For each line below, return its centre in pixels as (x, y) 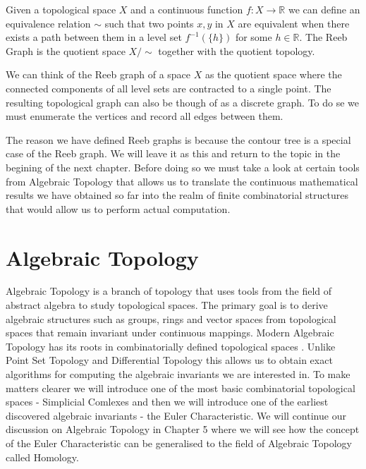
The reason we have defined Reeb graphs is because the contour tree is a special (178, 139)
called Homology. (42, 457)
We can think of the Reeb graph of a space (98, 74)
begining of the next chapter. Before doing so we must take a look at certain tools (183, 167)
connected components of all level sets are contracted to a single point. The (169, 88)
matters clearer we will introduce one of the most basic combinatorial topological (181, 388)
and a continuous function (187, 9)
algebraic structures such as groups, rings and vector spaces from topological (171, 318)
